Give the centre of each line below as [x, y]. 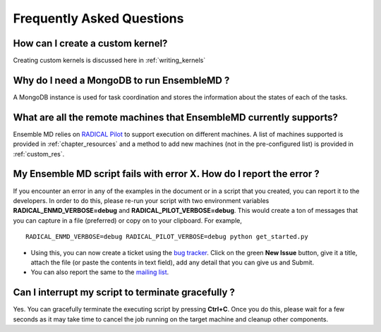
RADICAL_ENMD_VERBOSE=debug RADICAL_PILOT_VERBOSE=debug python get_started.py [167, 237]
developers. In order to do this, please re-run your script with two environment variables [141, 200]
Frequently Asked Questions [98, 18]
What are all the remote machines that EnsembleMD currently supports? [175, 117]
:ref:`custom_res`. [39, 154]
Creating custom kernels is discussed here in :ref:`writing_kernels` [109, 61]
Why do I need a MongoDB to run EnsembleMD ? [121, 80]
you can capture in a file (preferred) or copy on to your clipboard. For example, [128, 220]
